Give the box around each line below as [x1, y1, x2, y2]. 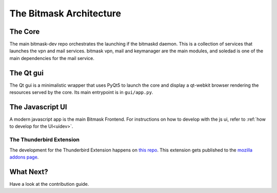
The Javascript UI [9, 103, 67, 111]
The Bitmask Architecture [9, 8, 122, 19]
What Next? [9, 167, 48, 176]
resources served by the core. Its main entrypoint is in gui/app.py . [9, 89, 153, 95]
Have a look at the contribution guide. [9, 181, 89, 187]
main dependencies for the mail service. [9, 55, 95, 61]
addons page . [9, 154, 39, 160]
